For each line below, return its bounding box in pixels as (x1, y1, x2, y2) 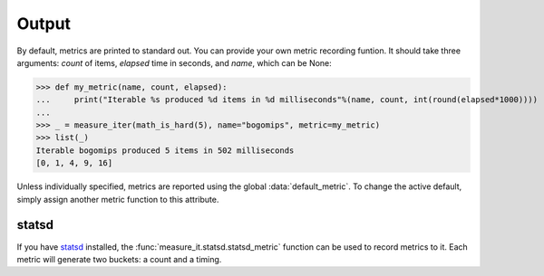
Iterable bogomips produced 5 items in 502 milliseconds (35, 145, 295, 156)
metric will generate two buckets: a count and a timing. (16, 253, 222, 264)
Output (16, 14, 72, 33)
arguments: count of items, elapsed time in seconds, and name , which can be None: (16, 57, 333, 68)
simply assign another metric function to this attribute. (16, 194, 219, 205)
